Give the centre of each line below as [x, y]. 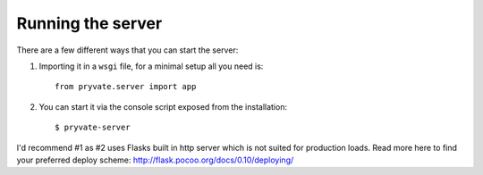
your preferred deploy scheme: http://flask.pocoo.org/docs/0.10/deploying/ [155, 160]
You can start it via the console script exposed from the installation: [163, 106]
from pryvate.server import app [126, 87]
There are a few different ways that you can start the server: [127, 50]
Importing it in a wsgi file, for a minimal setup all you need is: [151, 66]
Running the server [89, 23]
